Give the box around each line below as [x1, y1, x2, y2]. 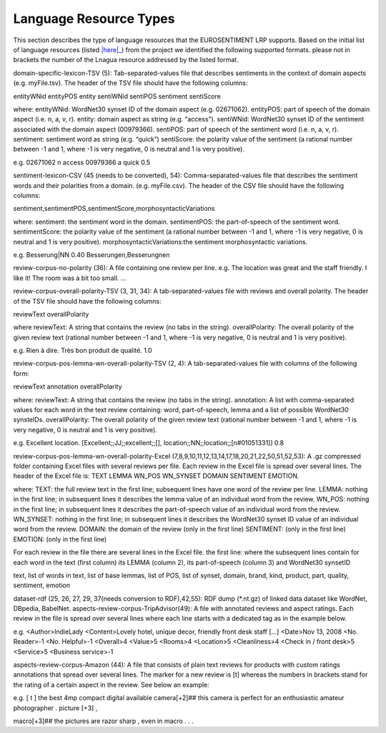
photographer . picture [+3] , [13, 704, 98, 712]
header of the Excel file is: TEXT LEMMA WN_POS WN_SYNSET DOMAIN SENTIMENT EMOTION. [13, 472, 300, 480]
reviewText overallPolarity [13, 309, 89, 318]
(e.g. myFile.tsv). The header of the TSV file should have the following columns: [13, 79, 248, 87]
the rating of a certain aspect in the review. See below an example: [13, 680, 210, 689]
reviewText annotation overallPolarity [13, 382, 122, 391]
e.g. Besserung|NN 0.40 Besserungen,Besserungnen [13, 250, 170, 259]
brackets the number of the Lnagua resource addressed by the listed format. [13, 56, 239, 64]
